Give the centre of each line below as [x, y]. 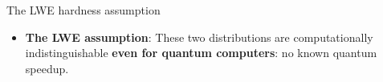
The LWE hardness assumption [84, 10]
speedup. [47, 68]
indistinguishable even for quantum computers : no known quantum [201, 53]
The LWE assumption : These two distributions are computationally [199, 37]
